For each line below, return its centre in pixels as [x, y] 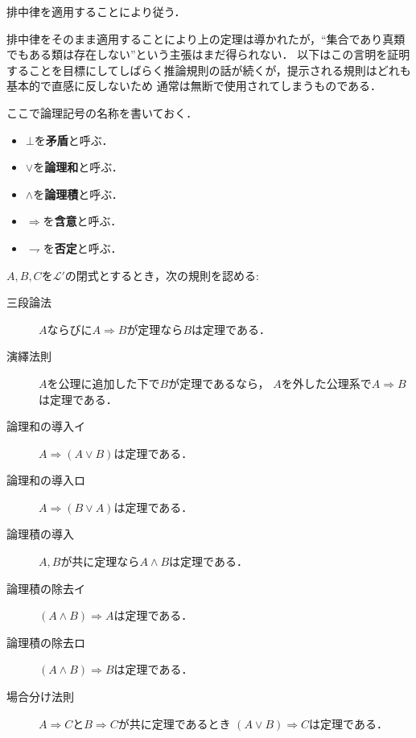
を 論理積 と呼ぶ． [78, 194]
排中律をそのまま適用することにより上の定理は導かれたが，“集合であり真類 [206, 38]
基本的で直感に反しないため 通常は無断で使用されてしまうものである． [194, 86]
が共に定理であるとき [174, 723]
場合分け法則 [40, 697]
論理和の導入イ [46, 426]
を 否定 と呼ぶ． [82, 247]
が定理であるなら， [219, 383]
